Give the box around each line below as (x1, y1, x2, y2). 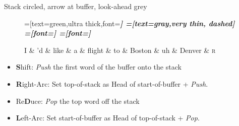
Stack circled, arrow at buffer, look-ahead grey (4, 1, 147, 11)
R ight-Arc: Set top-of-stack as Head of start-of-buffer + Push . (16, 78, 208, 89)
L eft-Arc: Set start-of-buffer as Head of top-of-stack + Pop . (16, 112, 200, 123)
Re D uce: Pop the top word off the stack (16, 95, 140, 106)
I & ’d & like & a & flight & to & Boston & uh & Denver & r (24, 44, 216, 55)
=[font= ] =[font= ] (24, 28, 91, 38)
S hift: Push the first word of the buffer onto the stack (16, 61, 182, 72)
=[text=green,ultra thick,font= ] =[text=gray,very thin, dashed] (24, 18, 235, 28)
